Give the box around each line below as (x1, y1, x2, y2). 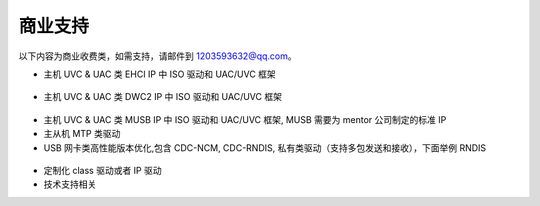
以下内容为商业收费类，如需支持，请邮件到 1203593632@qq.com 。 (18, 50, 297, 62)
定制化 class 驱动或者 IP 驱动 (43, 164, 162, 176)
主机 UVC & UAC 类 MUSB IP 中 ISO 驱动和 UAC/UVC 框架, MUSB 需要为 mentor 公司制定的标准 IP (43, 113, 447, 125)
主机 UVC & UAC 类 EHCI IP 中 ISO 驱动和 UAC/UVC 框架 (43, 68, 277, 80)
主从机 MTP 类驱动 (43, 128, 121, 140)
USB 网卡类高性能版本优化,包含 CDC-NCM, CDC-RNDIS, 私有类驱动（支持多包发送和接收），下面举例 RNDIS (43, 141, 487, 154)
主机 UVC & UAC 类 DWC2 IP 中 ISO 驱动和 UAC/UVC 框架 (43, 91, 282, 103)
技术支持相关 (43, 178, 97, 190)
